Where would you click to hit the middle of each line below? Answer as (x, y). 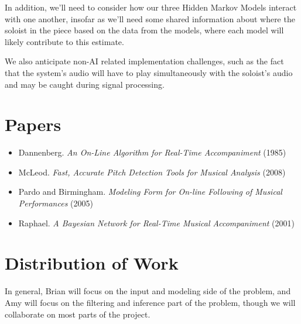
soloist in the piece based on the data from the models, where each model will (144, 30)
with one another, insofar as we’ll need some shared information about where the (150, 18)
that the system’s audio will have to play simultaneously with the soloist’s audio (149, 72)
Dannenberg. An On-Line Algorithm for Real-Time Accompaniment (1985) (152, 152)
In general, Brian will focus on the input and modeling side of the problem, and (148, 291)
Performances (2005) (56, 203)
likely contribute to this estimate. (64, 41)
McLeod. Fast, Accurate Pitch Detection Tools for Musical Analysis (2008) (152, 172)
